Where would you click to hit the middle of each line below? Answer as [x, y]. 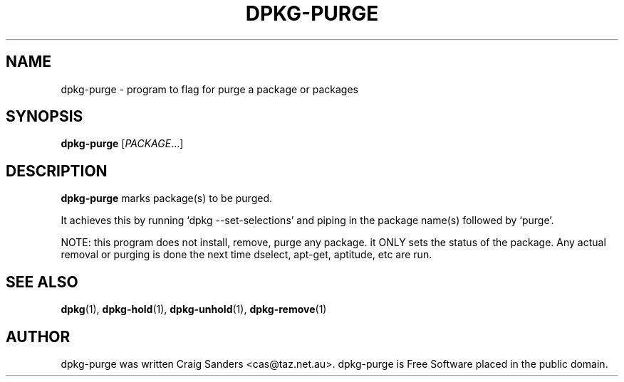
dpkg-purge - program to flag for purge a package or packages [209, 89]
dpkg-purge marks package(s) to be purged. [166, 198]
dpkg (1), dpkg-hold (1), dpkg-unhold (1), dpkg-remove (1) [194, 309]
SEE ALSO [42, 282]
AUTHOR [38, 336]
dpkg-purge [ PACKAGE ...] [122, 144]
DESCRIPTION [57, 171]
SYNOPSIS [45, 117]
